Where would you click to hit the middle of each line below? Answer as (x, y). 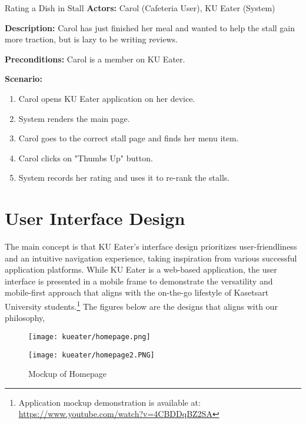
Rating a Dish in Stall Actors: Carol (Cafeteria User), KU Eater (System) (140, 8)
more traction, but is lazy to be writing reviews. (91, 39)
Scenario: (24, 79)
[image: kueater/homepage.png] (89, 337)
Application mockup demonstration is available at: (109, 402)
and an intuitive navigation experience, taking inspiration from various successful (151, 258)
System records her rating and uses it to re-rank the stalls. (124, 178)
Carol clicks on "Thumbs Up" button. (86, 158)
